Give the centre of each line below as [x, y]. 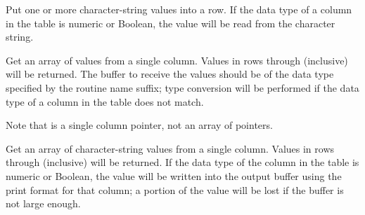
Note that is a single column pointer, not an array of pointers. [139, 125]
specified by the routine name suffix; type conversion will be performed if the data [182, 87]
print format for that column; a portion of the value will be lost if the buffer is [175, 189]
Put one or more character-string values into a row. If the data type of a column [179, 9]
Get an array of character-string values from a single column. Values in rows [170, 148]
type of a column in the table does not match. [105, 101]
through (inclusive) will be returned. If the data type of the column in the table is [182, 162]
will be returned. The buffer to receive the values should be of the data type [170, 74]
